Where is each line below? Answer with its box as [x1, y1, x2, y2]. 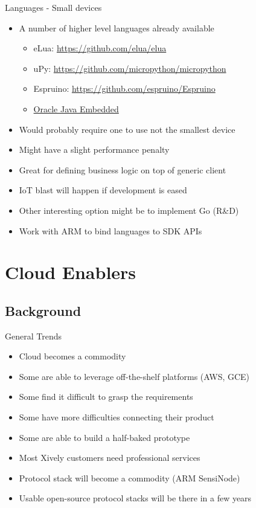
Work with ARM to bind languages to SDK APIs [19, 224, 202, 237]
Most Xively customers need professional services [19, 451, 200, 464]
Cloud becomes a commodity [19, 350, 126, 362]
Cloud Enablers [5, 260, 136, 285]
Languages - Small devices [5, 1, 102, 13]
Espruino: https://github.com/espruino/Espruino [33, 82, 216, 95]
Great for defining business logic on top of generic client [19, 163, 226, 176]
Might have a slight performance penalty [19, 143, 170, 156]
